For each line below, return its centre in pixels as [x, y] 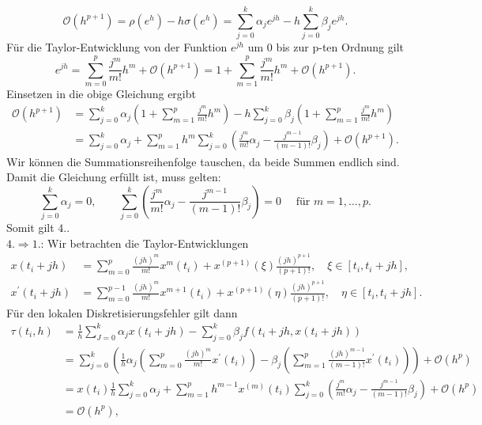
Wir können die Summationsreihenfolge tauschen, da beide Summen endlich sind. [203, 161]
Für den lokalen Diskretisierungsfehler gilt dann [122, 312]
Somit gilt [30, 228]
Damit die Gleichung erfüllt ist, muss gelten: [114, 177]
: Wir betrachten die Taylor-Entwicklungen [145, 243]
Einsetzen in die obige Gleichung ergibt [101, 93]
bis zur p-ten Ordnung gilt [340, 47]
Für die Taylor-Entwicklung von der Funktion [117, 47]
